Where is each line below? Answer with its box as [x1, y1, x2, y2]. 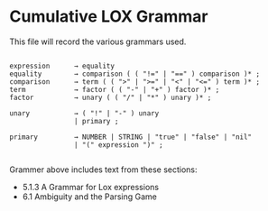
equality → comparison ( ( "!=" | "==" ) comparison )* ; [9, 69, 260, 78]
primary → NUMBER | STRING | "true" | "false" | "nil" [9, 133, 253, 142]
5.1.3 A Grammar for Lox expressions [22, 181, 160, 192]
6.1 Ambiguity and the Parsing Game [22, 191, 158, 202]
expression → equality [9, 61, 116, 70]
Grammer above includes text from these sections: [9, 164, 198, 175]
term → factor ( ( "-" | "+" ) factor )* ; [9, 85, 220, 94]
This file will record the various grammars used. [9, 36, 187, 47]
